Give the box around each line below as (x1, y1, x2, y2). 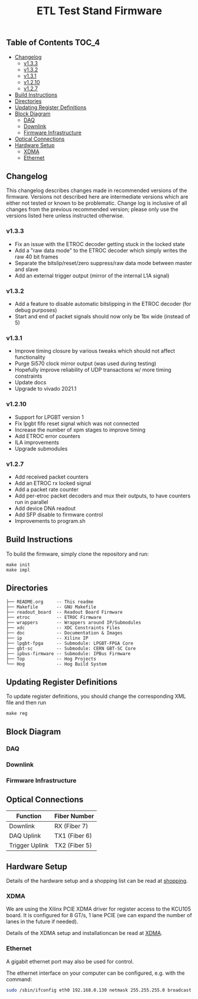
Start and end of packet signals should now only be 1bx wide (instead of (14, 313, 190, 320)
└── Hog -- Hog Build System (6, 661, 108, 667)
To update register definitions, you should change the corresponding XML (6, 692, 186, 700)
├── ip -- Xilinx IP (6, 635, 89, 641)
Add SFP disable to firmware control (14, 511, 103, 518)
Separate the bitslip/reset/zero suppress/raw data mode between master (14, 259, 192, 266)
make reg (6, 710, 28, 717)
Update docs (14, 379, 47, 386)
